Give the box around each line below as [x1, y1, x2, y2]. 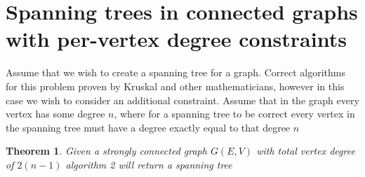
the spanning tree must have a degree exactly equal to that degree [6, 120, 291, 134]
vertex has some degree [6, 106, 105, 121]
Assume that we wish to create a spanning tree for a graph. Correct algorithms [6, 65, 346, 80]
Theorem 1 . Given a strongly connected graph [6, 143, 207, 158]
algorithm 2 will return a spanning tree [65, 157, 232, 171]
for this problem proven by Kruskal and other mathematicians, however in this [6, 78, 345, 93]
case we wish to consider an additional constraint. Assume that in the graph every [6, 92, 359, 107]
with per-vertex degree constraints [6, 24, 347, 53]
